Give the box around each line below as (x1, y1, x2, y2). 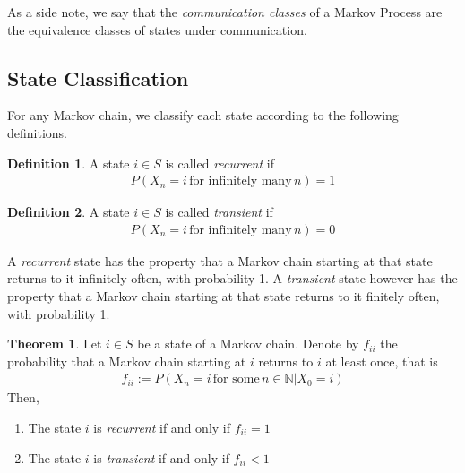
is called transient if (165, 202, 273, 221)
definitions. (7, 123, 67, 142)
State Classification (7, 64, 189, 91)
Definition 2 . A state (7, 202, 130, 221)
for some (212, 373, 260, 386)
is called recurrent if (165, 153, 274, 172)
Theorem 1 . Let (7, 334, 102, 353)
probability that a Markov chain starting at (7, 351, 246, 370)
